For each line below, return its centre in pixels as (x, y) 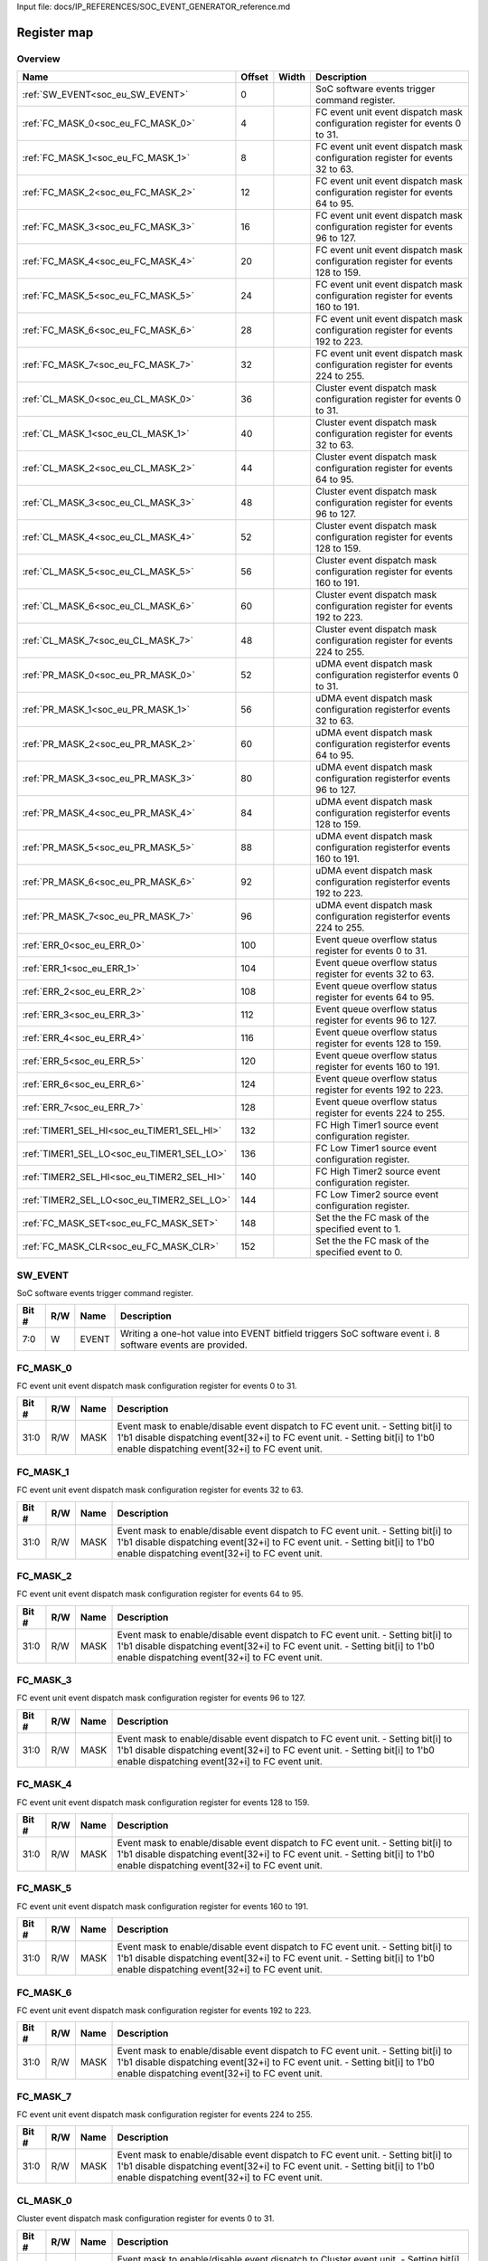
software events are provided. (184, 1345)
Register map (55, 32)
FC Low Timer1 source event (376, 1149)
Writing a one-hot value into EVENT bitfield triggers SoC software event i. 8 (280, 1334)
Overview (38, 59)
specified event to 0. (359, 1253)
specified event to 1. (358, 1229)
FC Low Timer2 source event (377, 1195)
